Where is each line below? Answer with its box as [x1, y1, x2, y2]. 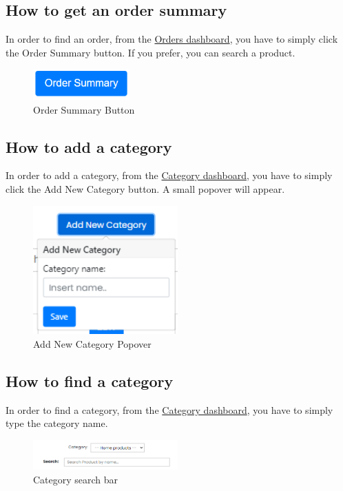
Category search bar [33, 472, 118, 486]
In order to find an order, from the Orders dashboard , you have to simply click [6, 32, 338, 46]
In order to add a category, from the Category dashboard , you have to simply [6, 168, 333, 182]
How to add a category [6, 136, 172, 157]
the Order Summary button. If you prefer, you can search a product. [6, 45, 295, 59]
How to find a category [6, 370, 174, 391]
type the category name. [6, 416, 108, 430]
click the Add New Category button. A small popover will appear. [6, 181, 285, 196]
